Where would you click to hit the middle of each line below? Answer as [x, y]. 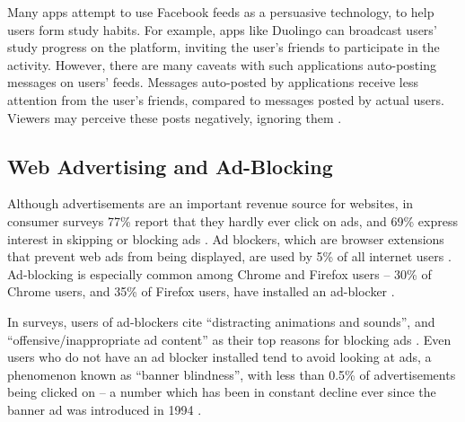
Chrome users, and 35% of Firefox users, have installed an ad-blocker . [201, 291]
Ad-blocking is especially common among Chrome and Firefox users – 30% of [219, 273]
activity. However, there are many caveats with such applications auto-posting [222, 64]
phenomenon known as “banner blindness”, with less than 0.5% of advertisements [232, 374]
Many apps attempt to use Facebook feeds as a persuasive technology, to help [221, 12]
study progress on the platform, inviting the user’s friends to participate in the [224, 47]
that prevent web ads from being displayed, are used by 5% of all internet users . [229, 256]
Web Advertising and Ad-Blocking [170, 166]
